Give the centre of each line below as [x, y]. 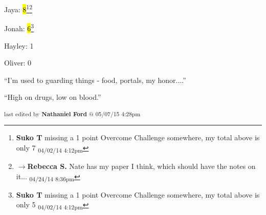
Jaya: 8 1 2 [18, 8]
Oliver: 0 [18, 63]
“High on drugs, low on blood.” [53, 97]
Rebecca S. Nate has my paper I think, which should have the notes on [141, 166]
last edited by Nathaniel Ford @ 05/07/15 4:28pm [72, 113]
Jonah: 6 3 [19, 27]
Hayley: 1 [19, 45]
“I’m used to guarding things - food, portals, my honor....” [95, 80]
